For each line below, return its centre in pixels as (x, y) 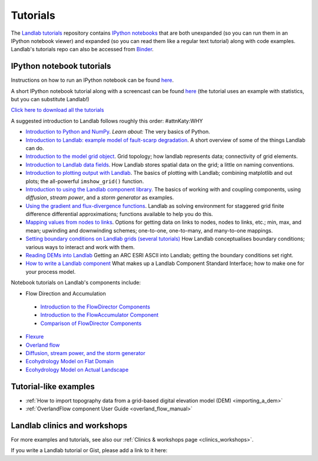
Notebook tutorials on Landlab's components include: (76, 283)
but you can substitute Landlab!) (50, 100)
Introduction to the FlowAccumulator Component (100, 315)
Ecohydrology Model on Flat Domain (70, 361)
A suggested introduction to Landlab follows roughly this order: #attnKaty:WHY (107, 121)
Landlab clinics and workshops (69, 425)
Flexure (35, 337)
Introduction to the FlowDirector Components (95, 307)
